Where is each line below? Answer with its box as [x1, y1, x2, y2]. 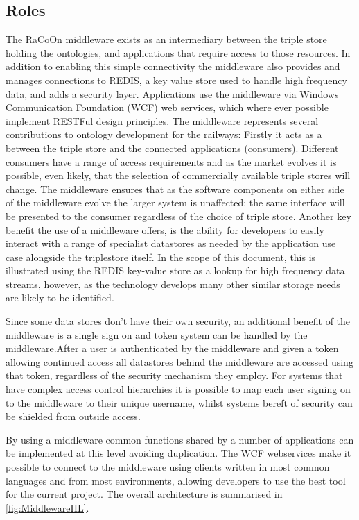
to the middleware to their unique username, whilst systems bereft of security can [6, 395, 353, 410]
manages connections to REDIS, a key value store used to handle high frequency [6, 72, 347, 87]
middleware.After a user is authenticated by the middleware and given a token [6, 341, 339, 355]
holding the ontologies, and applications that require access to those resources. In [6, 45, 351, 60]
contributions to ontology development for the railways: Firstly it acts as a [6, 127, 322, 142]
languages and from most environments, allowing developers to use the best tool [6, 473, 346, 487]
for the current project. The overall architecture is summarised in [6, 487, 283, 501]
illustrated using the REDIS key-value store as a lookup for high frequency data [6, 263, 345, 278]
